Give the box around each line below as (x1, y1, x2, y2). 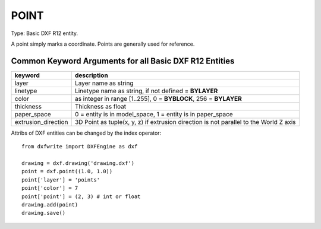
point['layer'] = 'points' (21, 176, 100, 183)
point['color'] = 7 (21, 185, 78, 192)
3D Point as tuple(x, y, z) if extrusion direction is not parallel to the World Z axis (74, 117, 296, 126)
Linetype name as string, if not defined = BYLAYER (74, 87, 218, 95)
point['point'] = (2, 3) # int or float (21, 193, 141, 200)
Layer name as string (74, 79, 134, 87)
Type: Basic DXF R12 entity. (11, 30, 78, 37)
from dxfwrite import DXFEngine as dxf (21, 143, 138, 150)
